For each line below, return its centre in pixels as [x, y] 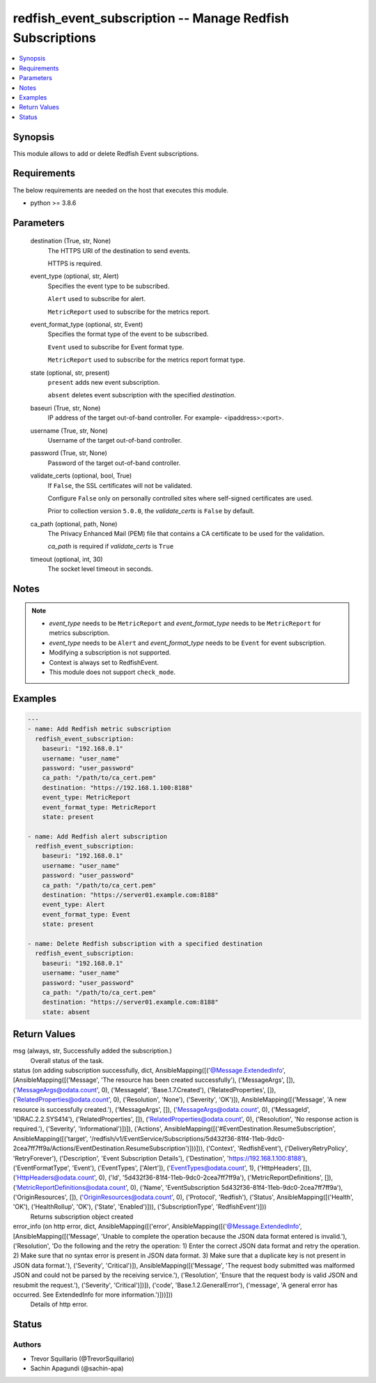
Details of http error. [59, 1304]
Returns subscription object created [82, 1216]
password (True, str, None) [69, 453]
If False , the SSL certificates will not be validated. [120, 485]
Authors [27, 1345]
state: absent [66, 1012]
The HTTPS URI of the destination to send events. [119, 250]
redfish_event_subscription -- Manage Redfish [151, 18]
